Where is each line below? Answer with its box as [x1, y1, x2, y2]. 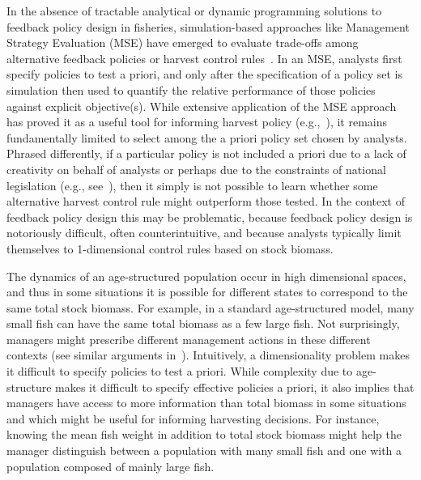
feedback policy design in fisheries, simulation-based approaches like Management [6, 18, 410, 35]
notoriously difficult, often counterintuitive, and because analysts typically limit [6, 224, 402, 241]
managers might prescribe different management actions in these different [6, 330, 371, 347]
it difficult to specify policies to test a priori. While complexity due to [6, 363, 353, 380]
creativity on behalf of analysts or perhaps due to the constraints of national [6, 160, 386, 177]
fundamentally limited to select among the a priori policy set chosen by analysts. [6, 129, 407, 146]
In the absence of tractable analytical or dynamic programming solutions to [6, 2, 382, 19]
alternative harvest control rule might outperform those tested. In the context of [6, 193, 406, 210]
